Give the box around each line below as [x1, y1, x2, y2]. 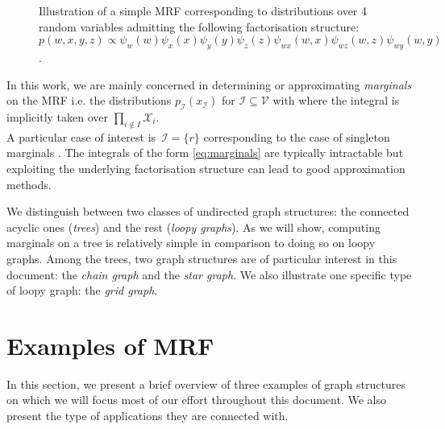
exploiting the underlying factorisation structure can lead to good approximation [6, 159, 405, 176]
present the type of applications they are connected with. [6, 407, 289, 424]
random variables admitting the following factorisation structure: [39, 18, 360, 35]
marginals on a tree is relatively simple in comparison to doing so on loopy [6, 234, 376, 251]
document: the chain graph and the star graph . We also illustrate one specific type [6, 266, 412, 283]
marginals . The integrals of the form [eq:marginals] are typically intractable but [6, 144, 404, 161]
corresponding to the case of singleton [203, 128, 390, 145]
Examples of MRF [6, 328, 214, 361]
